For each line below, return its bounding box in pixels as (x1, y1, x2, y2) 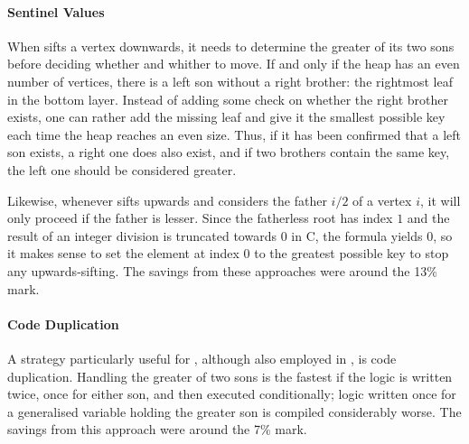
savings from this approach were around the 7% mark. (7, 420, 307, 439)
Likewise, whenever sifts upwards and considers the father (7, 190, 327, 209)
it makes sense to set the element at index (7, 244, 239, 263)
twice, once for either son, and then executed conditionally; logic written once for (7, 384, 456, 403)
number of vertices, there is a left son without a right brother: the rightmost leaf (7, 71, 453, 90)
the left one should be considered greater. (7, 160, 237, 179)
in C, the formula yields (291, 226, 423, 245)
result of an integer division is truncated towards (7, 226, 277, 245)
